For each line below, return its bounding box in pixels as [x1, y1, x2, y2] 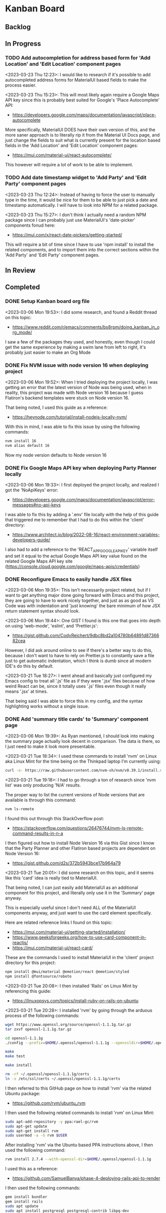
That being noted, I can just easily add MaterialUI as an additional [5, 884, 138, 891]
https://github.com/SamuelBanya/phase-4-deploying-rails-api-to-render [12, 1175, 161, 1181]
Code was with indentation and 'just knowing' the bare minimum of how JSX [5, 603, 161, 609]
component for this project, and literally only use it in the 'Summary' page [5, 890, 155, 896]
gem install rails [5, 1199, 43, 1204]
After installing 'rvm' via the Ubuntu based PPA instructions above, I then [5, 1142, 153, 1148]
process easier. [5, 82, 37, 88]
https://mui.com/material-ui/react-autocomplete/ [12, 152, 112, 158]
